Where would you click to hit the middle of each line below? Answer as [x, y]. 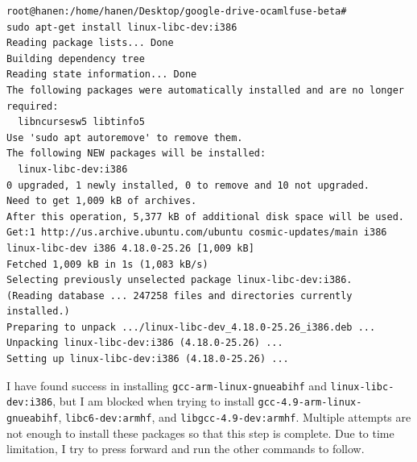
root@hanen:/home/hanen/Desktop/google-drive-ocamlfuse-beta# [177, 11]
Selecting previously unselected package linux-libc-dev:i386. [180, 280]
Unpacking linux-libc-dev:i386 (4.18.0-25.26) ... [145, 343]
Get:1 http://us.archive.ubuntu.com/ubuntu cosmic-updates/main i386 [197, 233]
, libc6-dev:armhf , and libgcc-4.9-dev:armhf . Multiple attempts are [235, 416]
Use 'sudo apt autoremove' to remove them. [125, 137]
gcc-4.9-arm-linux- [310, 403]
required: [33, 106]
